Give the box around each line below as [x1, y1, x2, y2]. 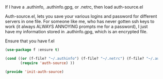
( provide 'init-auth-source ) [5, 69, 64, 74]
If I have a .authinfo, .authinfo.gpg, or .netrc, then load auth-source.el [5, 4, 143, 10]
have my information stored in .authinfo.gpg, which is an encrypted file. [5, 29, 148, 34]
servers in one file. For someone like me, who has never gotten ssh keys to [5, 19, 155, 24]
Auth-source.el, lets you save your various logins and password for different [5, 13, 157, 19]
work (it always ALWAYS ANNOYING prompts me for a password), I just [5, 24, 148, 29]
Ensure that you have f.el [5, 38, 55, 44]
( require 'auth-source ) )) [20, 60, 75, 66]
